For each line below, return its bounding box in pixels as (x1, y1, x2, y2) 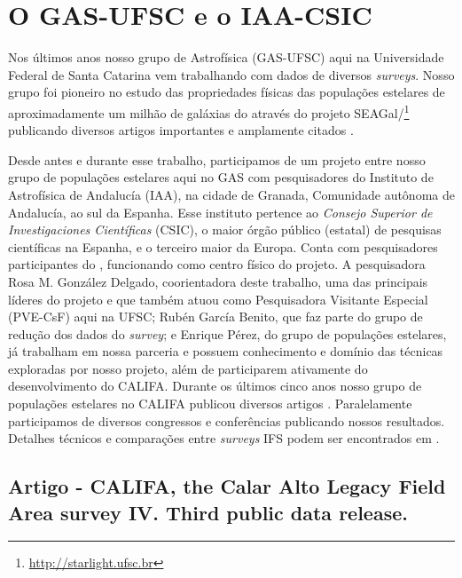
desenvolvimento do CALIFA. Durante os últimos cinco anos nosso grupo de (8, 376, 422, 395)
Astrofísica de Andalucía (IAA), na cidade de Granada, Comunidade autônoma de (8, 185, 455, 203)
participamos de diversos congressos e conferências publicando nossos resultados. (8, 411, 445, 430)
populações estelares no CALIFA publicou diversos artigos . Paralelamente (8, 394, 412, 413)
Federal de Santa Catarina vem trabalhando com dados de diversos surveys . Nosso (8, 65, 455, 83)
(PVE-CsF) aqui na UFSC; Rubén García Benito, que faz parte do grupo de (8, 307, 423, 326)
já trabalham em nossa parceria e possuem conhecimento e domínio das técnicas (8, 342, 443, 360)
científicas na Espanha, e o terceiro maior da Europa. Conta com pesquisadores (8, 237, 438, 256)
